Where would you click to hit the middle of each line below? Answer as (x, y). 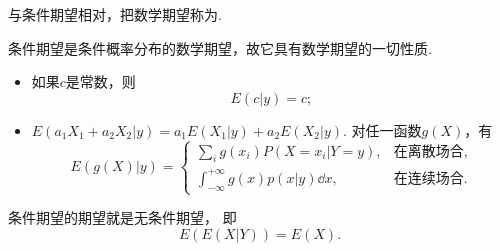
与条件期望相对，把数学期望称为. (115, 14)
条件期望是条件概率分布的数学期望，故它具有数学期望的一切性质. (220, 47)
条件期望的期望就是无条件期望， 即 (122, 217)
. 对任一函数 (382, 129)
